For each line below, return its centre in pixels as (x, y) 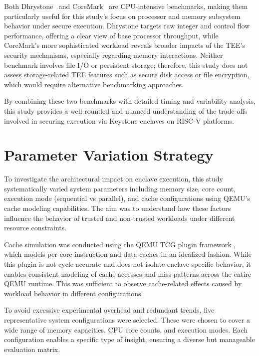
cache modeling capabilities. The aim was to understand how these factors (118, 208)
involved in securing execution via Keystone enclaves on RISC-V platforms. (119, 120)
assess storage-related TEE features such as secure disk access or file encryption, (127, 75)
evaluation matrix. (32, 349)
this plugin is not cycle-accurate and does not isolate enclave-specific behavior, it (128, 264)
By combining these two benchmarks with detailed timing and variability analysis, (130, 101)
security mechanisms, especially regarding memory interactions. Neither (114, 55)
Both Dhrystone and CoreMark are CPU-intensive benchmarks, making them (126, 6)
